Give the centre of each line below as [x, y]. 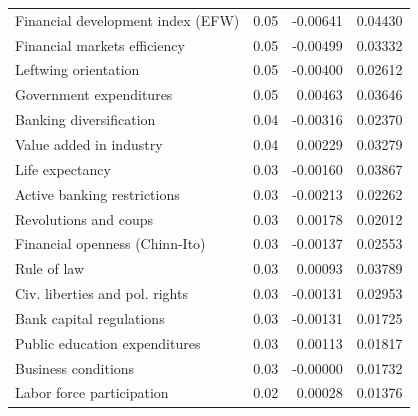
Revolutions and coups [84, 218]
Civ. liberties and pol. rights [101, 293]
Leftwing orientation [77, 69]
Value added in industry [89, 143]
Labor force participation [92, 392]
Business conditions [75, 367]
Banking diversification [85, 119]
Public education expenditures [108, 342]
